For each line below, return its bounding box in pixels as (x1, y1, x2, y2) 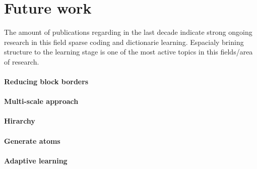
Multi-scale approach (4, 96, 79, 106)
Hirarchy (4, 116, 35, 126)
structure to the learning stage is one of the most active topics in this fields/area (4, 46, 253, 57)
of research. (4, 56, 39, 67)
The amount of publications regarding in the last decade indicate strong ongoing (4, 27, 252, 37)
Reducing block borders (4, 76, 89, 87)
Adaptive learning (4, 155, 68, 165)
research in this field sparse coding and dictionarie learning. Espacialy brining (4, 36, 244, 47)
